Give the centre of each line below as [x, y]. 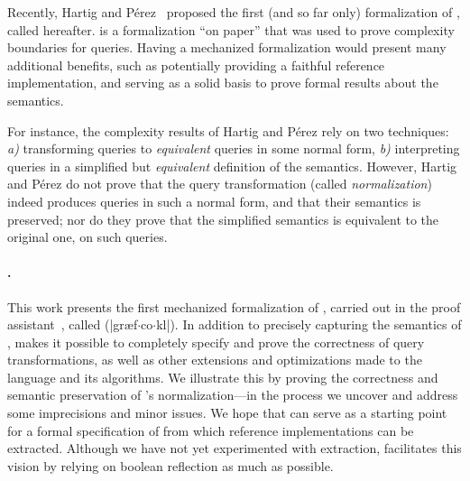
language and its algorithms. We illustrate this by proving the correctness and [223, 377]
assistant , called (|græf [73, 324]
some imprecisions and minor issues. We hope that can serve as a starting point [227, 413]
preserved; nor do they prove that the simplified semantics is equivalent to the [223, 219]
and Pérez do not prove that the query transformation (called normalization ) [220, 184]
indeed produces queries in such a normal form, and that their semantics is [214, 201]
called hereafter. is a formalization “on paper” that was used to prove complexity [231, 29]
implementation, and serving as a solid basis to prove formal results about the [223, 83]
